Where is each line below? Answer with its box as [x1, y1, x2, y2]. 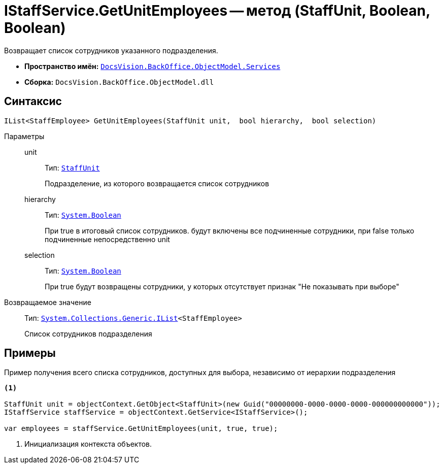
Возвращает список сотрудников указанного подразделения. [4, 46, 218, 55]
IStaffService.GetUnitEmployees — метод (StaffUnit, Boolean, [4, 2, 430, 19]
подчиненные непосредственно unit [45, 235, 170, 244]
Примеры [4, 347, 56, 360]
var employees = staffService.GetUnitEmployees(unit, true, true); [4, 424, 278, 433]
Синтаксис [4, 95, 62, 108]
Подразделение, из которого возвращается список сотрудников [45, 179, 269, 188]
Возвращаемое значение [4, 297, 91, 307]
